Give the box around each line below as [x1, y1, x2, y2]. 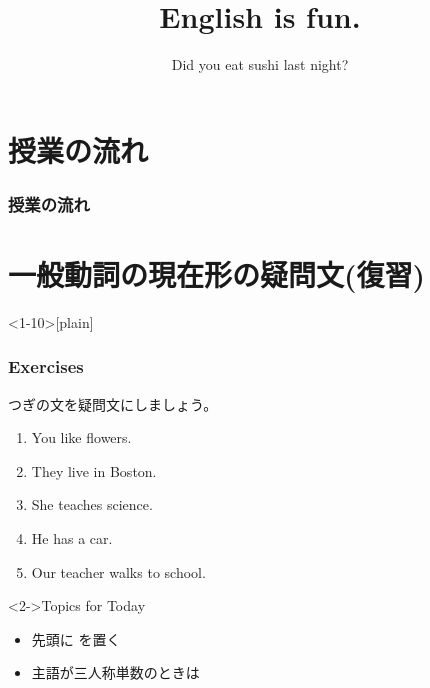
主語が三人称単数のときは [31, 662, 200, 683]
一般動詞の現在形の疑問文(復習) [8, 253, 426, 294]
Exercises [8, 354, 84, 379]
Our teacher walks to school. [31, 561, 206, 582]
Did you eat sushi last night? [171, 54, 349, 75]
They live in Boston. [31, 460, 157, 481]
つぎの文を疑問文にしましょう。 [8, 393, 218, 414]
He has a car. [31, 528, 113, 549]
